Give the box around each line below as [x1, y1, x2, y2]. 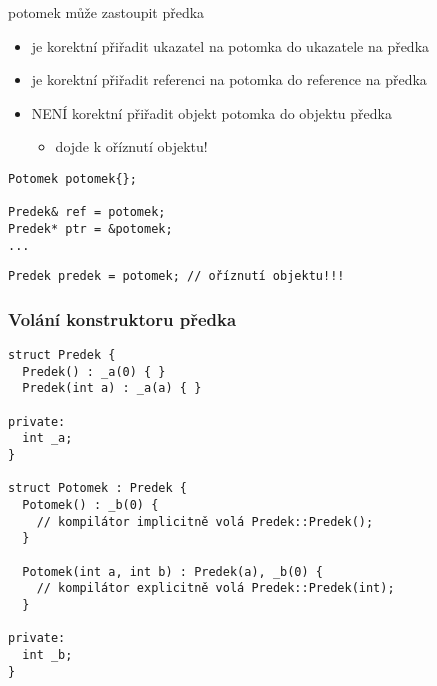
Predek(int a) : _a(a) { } [22, 381, 202, 396]
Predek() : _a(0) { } [22, 364, 166, 379]
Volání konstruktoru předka [8, 306, 237, 331]
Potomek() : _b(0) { [22, 498, 159, 513]
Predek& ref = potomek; [8, 205, 166, 220]
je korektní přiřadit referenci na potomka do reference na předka [31, 69, 427, 90]
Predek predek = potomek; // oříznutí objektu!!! [8, 269, 345, 284]
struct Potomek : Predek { [8, 481, 187, 496]
